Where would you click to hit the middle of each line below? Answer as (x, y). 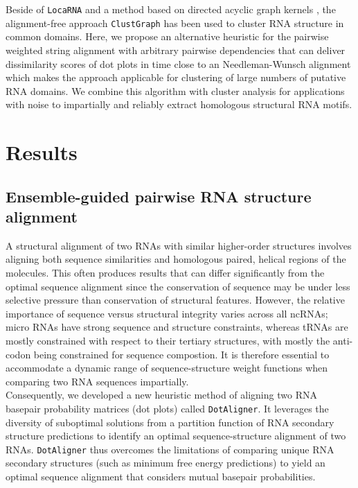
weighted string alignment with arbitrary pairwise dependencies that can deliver (176, 50)
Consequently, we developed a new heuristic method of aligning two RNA (161, 395)
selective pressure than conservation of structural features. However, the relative (175, 300)
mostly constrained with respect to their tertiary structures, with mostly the (168, 340)
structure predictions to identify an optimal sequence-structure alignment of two (176, 436)
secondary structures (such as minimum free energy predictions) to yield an (165, 463)
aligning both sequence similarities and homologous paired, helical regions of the (176, 259)
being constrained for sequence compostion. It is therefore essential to (181, 354)
